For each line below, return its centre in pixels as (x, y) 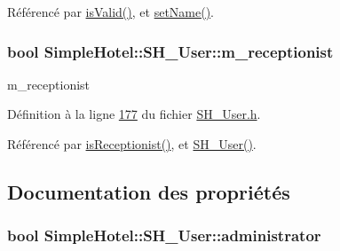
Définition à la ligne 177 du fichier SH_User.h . (134, 114)
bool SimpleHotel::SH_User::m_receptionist (170, 51)
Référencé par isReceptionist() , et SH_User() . (132, 144)
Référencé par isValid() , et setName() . (111, 12)
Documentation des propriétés (149, 191)
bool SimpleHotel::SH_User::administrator (164, 235)
